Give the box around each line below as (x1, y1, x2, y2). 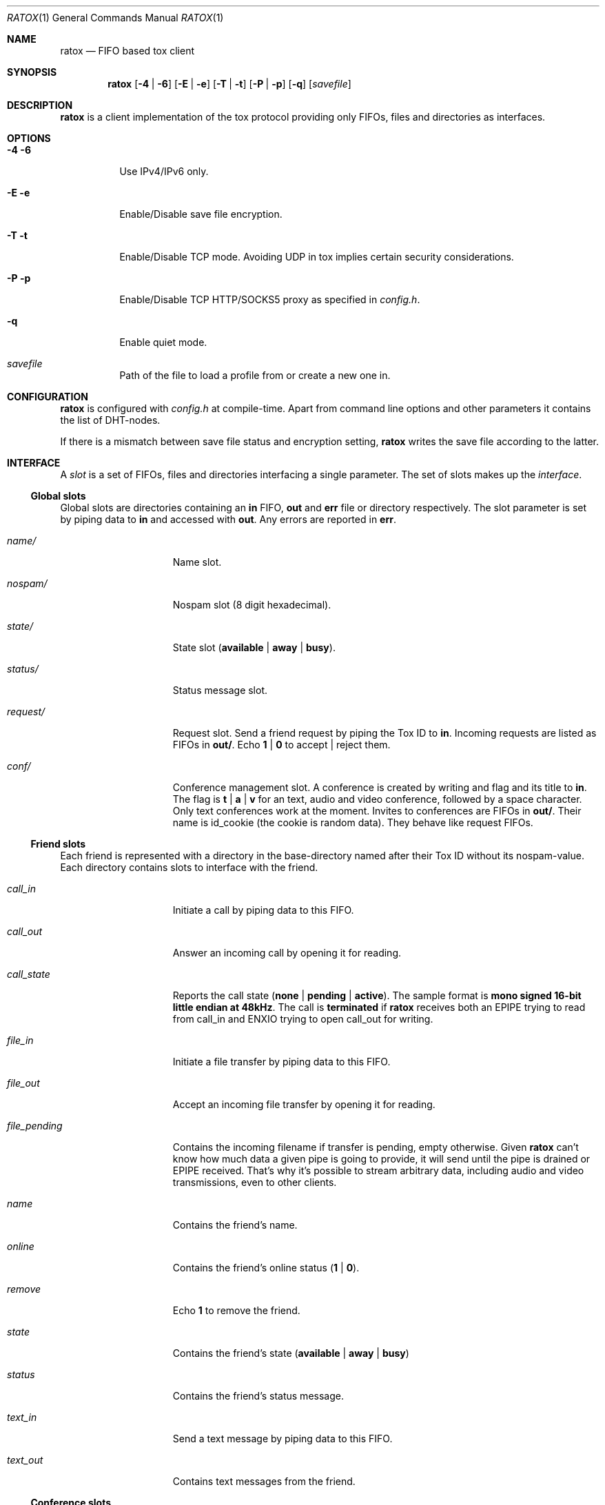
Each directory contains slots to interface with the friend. (60, 861, 318, 873)
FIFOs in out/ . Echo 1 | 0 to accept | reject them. (172, 739, 391, 750)
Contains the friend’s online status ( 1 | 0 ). (172, 1262, 360, 1273)
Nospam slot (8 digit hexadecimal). (172, 599, 331, 611)
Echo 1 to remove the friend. (172, 1304, 300, 1316)
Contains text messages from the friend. (172, 1475, 356, 1487)
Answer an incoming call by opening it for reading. (172, 947, 402, 959)
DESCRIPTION (7, 99, 73, 111)
